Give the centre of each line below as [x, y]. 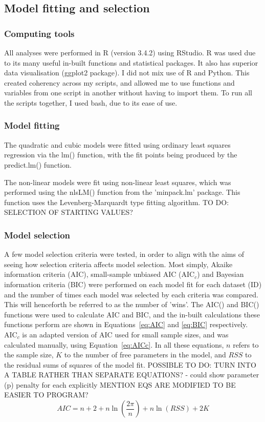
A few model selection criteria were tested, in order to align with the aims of [124, 254]
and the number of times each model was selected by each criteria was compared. [131, 294]
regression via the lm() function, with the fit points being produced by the [121, 155]
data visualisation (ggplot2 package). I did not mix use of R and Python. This [127, 73]
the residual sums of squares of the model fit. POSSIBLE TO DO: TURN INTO [130, 364]
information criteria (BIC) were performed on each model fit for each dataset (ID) [133, 284]
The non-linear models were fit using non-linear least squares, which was [118, 182]
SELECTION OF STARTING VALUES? [69, 212]
